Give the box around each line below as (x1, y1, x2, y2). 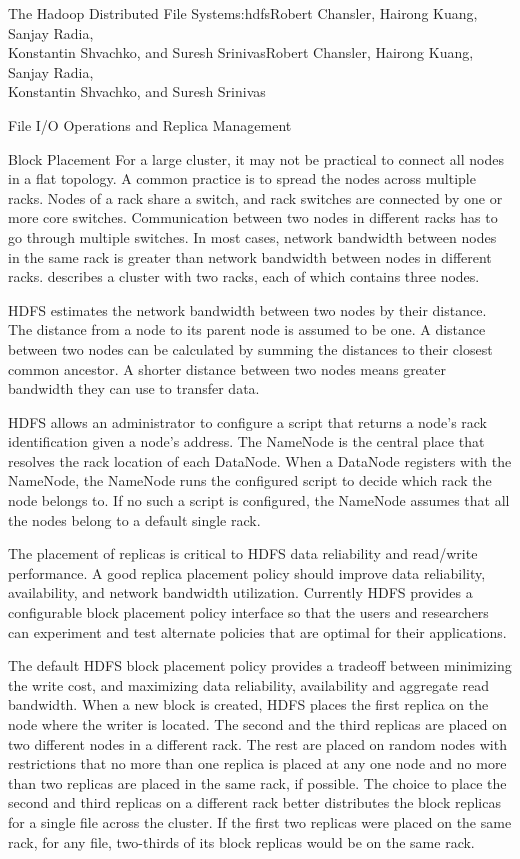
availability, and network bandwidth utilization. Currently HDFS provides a (8, 582, 473, 603)
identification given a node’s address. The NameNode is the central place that (8, 431, 485, 452)
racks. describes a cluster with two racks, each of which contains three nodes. (8, 266, 480, 287)
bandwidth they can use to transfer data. (8, 378, 260, 399)
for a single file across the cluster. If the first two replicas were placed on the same (8, 811, 512, 832)
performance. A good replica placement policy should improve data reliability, (8, 562, 486, 583)
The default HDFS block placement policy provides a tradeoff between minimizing (8, 655, 512, 676)
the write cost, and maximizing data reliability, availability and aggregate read (8, 674, 489, 695)
